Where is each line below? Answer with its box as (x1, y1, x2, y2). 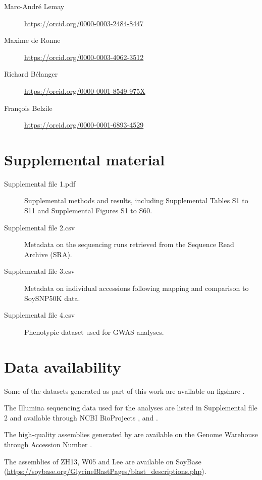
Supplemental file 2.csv (4, 222, 75, 232)
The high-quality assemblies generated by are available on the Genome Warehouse (4, 429, 258, 440)
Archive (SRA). (24, 249, 72, 259)
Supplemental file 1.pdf (4, 178, 76, 189)
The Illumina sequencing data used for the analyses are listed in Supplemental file (4, 402, 257, 413)
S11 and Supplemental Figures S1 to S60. (24, 205, 152, 216)
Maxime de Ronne (4, 35, 61, 45)
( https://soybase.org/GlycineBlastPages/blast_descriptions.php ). (4, 466, 206, 476)
